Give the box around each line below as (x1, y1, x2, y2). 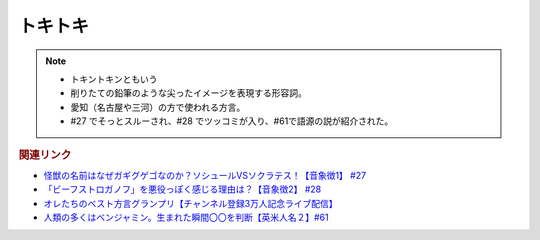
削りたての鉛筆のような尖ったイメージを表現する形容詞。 (70, 87, 307, 99)
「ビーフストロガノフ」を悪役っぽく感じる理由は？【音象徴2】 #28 (43, 183, 322, 195)
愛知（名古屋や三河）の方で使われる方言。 (70, 101, 246, 113)
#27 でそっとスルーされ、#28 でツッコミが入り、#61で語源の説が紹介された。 (70, 115, 394, 127)
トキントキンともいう (70, 73, 158, 85)
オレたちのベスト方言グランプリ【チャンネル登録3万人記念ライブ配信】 (43, 197, 339, 209)
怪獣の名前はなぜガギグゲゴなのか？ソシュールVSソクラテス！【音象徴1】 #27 (43, 169, 367, 181)
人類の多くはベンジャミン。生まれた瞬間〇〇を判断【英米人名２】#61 (43, 211, 329, 223)
